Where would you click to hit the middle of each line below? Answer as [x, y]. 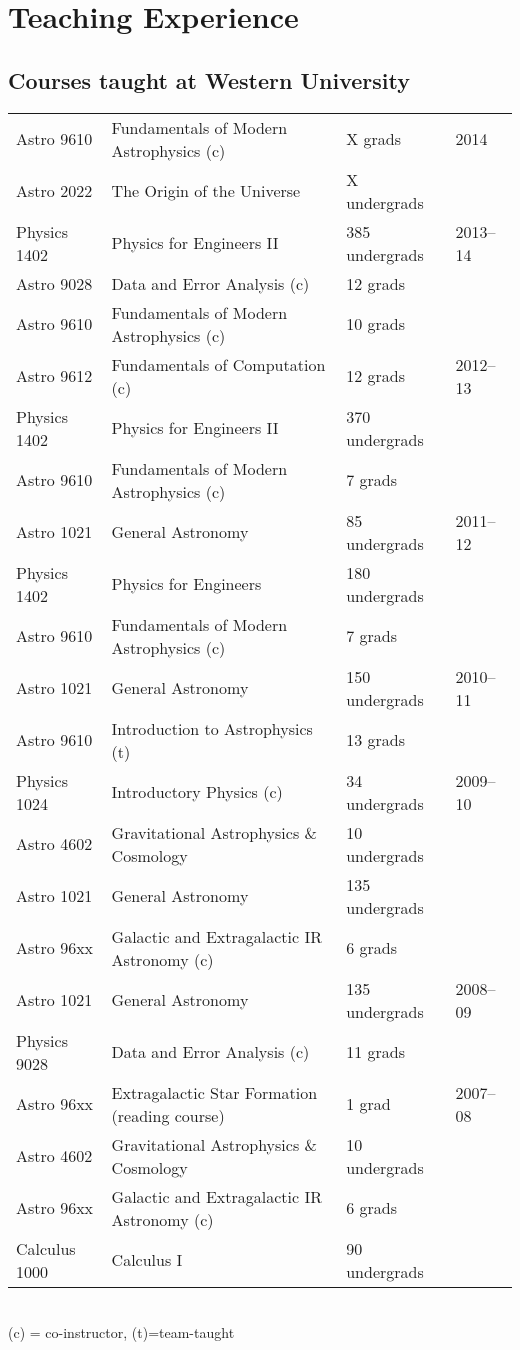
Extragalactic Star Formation [214, 1092]
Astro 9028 [54, 283]
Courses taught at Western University [209, 79]
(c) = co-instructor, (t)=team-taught [121, 1332]
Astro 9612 [54, 376]
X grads [373, 139]
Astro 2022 [54, 191]
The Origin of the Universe [206, 191]
